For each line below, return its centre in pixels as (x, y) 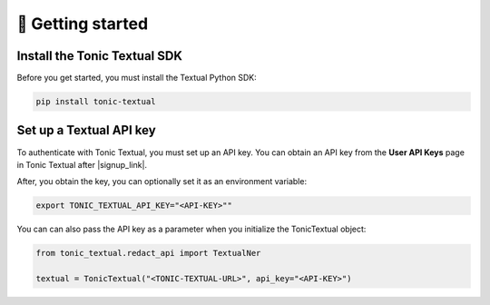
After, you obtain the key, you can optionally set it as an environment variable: (162, 182)
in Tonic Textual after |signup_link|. (82, 164)
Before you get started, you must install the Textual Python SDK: (137, 78)
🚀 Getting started (83, 24)
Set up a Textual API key (86, 130)
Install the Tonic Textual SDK (100, 56)
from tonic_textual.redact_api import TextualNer (148, 253)
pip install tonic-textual (96, 102)
